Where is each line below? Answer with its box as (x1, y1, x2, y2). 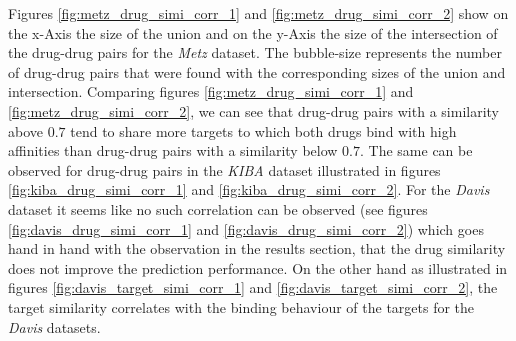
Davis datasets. (8, 316, 101, 337)
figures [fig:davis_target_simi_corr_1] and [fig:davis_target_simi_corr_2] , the (8, 277, 498, 298)
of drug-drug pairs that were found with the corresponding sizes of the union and (8, 61, 506, 82)
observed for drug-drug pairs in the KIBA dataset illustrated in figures (8, 159, 441, 180)
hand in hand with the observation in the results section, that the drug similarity (8, 238, 506, 259)
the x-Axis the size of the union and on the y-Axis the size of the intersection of (8, 22, 498, 43)
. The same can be (360, 140, 473, 161)
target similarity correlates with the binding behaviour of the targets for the (8, 296, 475, 317)
